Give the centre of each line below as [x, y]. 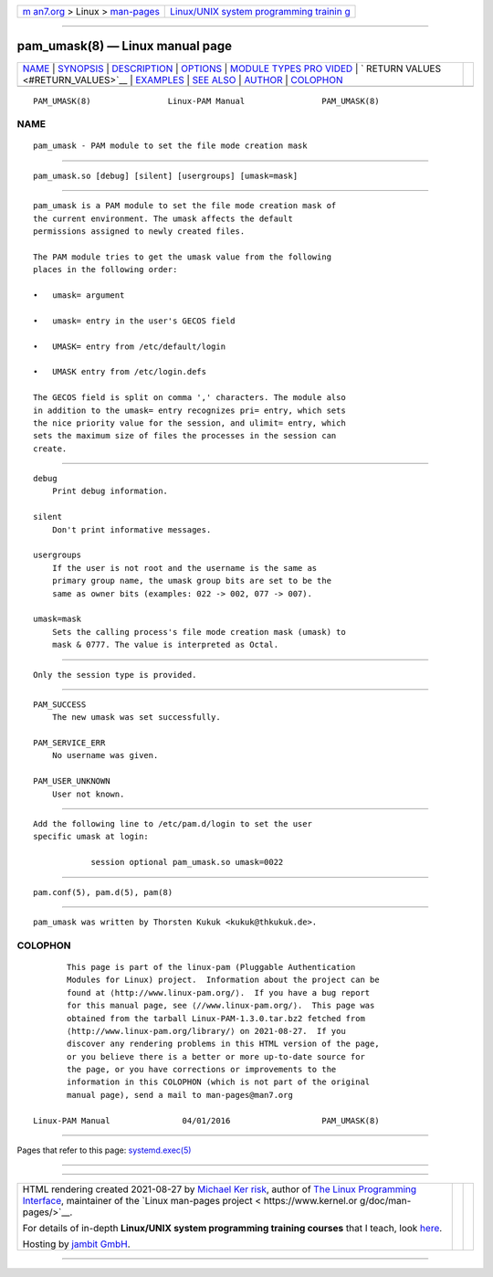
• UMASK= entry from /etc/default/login [130, 346]
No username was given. [105, 755]
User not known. [88, 794]
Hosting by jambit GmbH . [77, 1244]
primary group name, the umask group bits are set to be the [192, 581]
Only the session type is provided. [115, 675]
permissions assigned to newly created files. [139, 232]
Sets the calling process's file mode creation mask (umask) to [199, 632]
